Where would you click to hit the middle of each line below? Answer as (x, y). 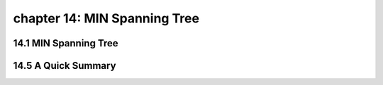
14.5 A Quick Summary (65, 66)
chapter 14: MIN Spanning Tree (106, 18)
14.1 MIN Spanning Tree (66, 43)
